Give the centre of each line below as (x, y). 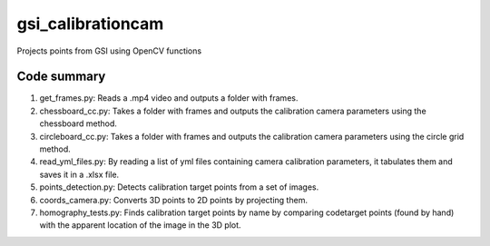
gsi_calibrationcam (90, 24)
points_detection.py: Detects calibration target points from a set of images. (179, 187)
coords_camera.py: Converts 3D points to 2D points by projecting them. (174, 200)
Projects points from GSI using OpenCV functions (109, 51)
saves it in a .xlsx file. (79, 174)
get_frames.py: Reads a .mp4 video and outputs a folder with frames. (169, 98)
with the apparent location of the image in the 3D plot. (140, 225)
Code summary (61, 77)
